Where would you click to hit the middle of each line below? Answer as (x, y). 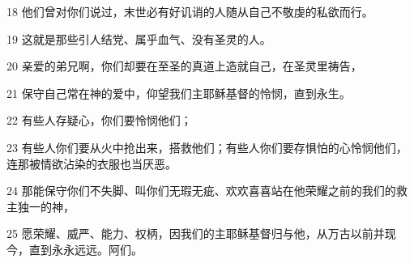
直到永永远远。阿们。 (85, 249)
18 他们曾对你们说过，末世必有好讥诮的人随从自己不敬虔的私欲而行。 (190, 11)
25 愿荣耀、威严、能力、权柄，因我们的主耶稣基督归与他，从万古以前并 (196, 233)
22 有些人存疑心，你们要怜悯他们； (99, 120)
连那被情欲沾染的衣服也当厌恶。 (92, 163)
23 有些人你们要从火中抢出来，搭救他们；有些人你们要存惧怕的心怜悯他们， (207, 147)
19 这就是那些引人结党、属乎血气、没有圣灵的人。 (139, 38)
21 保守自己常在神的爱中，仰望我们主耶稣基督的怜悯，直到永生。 (179, 93)
